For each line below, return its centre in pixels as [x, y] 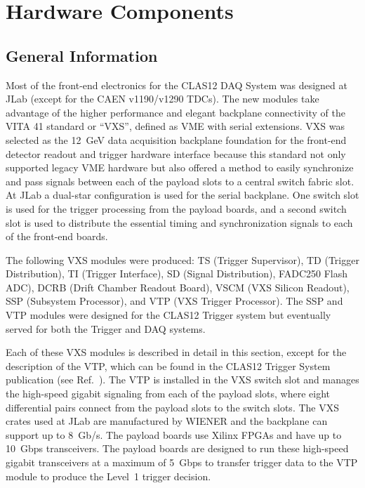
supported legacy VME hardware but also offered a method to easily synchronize [180, 167]
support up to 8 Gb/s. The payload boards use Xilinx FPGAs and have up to [174, 434]
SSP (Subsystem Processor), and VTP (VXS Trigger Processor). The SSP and [174, 301]
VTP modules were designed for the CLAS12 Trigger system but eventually [168, 315]
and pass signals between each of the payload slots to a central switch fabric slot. [180, 181]
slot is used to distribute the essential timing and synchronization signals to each [179, 222]
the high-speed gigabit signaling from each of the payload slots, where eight [168, 394]
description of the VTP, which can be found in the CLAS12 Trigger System [168, 365]
